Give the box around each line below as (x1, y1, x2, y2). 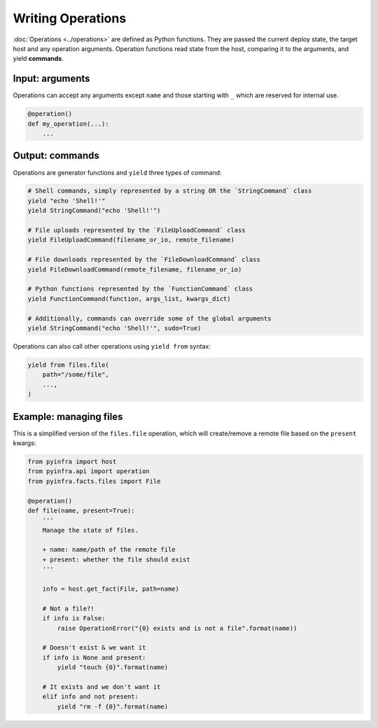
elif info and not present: (42, 693, 139, 701)
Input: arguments (13, 73, 90, 85)
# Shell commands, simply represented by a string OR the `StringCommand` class (27, 187, 312, 195)
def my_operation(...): (27, 120, 110, 127)
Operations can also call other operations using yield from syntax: (13, 342, 211, 350)
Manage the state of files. (42, 526, 139, 534)
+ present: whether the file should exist (42, 555, 190, 563)
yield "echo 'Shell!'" (27, 197, 106, 204)
